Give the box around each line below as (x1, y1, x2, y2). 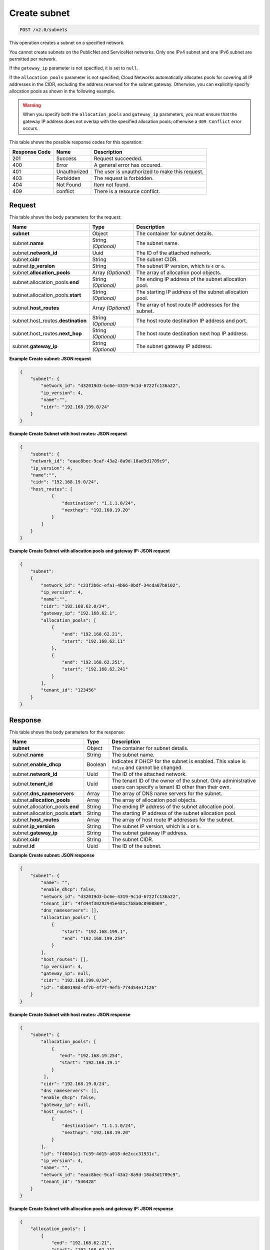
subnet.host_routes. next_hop (12, 330, 82, 337)
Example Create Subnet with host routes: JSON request (9, 430, 127, 437)
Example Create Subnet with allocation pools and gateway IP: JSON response (9, 1205, 173, 1211)
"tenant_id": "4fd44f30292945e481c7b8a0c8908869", (40, 900, 167, 906)
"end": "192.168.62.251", (61, 659, 125, 665)
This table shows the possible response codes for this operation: (9, 139, 143, 145)
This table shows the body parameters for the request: (9, 214, 122, 220)
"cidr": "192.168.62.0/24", (40, 603, 110, 609)
